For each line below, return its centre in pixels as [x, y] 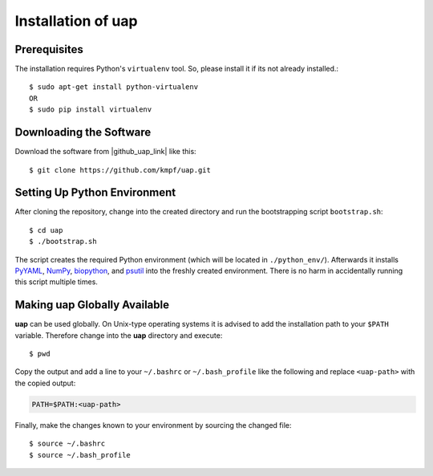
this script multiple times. [56, 282]
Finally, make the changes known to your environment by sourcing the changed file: [153, 425]
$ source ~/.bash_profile [80, 455]
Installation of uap [76, 21]
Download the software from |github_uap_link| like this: [105, 152]
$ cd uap [46, 230]
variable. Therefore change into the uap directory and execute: [119, 335]
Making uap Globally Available [92, 305]
